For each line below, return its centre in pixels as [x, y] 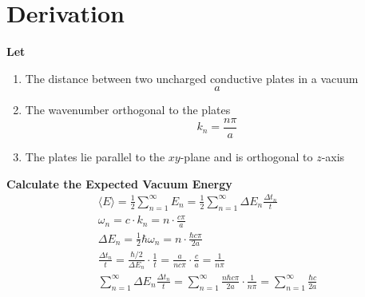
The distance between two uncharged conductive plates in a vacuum [192, 78]
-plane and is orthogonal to [246, 156]
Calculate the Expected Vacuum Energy [119, 183]
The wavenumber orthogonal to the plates [128, 110]
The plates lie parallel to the [95, 156]
